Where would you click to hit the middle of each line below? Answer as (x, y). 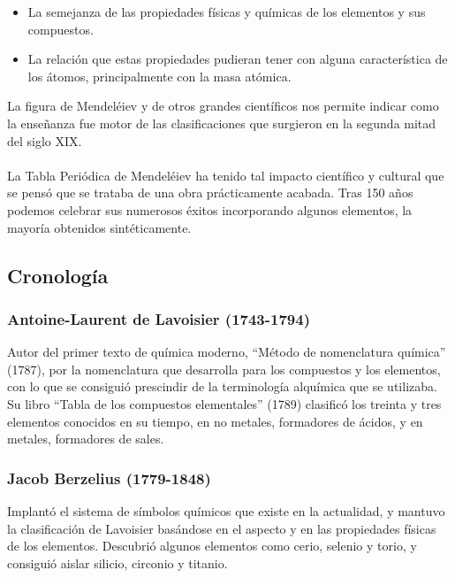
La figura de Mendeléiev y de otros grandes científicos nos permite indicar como (223, 106)
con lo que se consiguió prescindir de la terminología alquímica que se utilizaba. (222, 386)
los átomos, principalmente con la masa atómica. (159, 76)
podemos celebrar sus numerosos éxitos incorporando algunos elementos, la (210, 209)
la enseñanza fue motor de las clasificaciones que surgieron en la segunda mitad (222, 123)
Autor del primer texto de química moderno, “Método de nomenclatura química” (227, 352)
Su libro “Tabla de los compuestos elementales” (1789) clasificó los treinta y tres (224, 403)
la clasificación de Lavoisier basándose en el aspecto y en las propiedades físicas (222, 528)
